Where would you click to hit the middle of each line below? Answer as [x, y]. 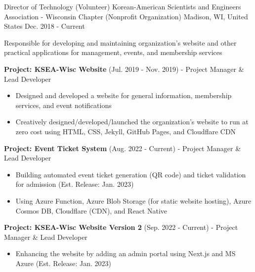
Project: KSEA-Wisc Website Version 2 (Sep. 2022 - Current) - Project [121, 227]
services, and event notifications [64, 105]
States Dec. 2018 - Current [44, 26]
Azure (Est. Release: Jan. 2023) [64, 263]
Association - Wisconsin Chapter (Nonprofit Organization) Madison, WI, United [126, 16]
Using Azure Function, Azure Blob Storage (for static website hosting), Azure [133, 200]
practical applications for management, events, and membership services [113, 52]
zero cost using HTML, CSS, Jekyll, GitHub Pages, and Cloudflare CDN [126, 131]
